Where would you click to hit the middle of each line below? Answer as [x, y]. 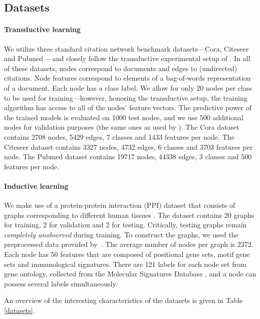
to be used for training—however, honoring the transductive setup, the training [126, 97]
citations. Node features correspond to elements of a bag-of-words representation [127, 78]
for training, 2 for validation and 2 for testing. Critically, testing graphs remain [125, 225]
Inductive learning [36, 186]
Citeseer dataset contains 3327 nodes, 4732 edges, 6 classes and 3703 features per [128, 146]
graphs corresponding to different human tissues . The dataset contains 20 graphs [129, 215]
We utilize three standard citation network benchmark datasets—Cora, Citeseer [126, 48]
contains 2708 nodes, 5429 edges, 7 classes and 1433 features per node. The [119, 136]
